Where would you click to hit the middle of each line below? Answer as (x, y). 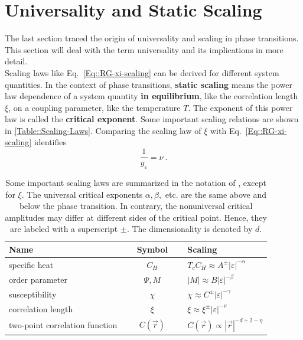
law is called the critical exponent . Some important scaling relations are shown (152, 119)
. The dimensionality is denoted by (190, 229)
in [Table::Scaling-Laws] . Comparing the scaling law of (103, 130)
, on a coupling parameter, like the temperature (95, 107)
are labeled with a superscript (64, 229)
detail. (16, 61)
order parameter (38, 279)
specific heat (31, 264)
